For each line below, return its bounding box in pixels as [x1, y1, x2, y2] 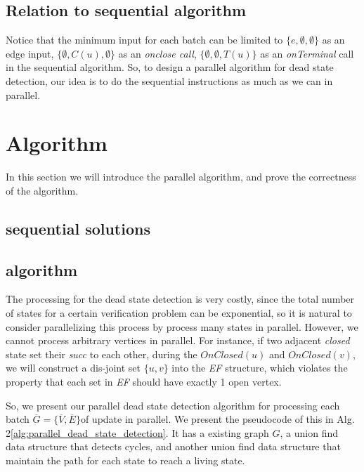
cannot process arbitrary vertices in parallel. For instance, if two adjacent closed [6, 333, 350, 348]
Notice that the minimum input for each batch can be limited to [6, 32, 283, 47]
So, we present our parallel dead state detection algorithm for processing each [6, 398, 340, 412]
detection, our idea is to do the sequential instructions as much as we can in [6, 73, 333, 88]
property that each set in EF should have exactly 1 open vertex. [6, 374, 282, 389]
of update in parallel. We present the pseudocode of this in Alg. [80, 412, 355, 426]
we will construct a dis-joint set [6, 360, 141, 375]
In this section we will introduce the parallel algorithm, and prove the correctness [6, 169, 356, 184]
